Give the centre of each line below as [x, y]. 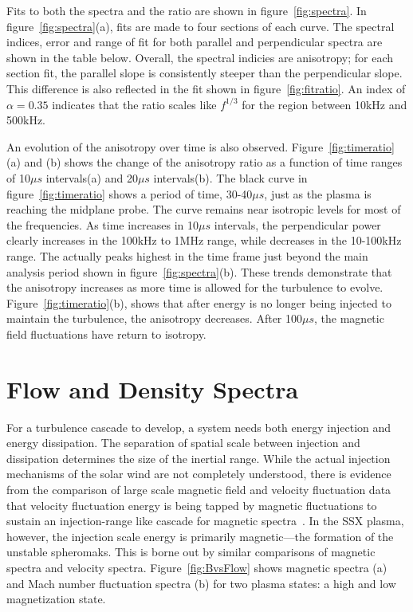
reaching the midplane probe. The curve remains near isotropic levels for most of [204, 209]
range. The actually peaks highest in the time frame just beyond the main [187, 255]
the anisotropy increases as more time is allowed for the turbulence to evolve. [195, 287]
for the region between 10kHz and [324, 104]
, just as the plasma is [318, 193]
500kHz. [26, 120]
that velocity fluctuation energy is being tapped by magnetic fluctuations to [192, 505]
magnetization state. [56, 599]
